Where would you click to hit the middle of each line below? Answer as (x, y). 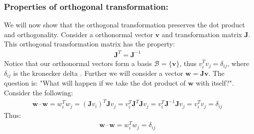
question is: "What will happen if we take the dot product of (95, 83)
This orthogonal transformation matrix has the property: (89, 44)
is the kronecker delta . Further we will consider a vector (98, 73)
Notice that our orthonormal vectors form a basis (78, 63)
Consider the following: (38, 93)
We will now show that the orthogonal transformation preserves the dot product (125, 25)
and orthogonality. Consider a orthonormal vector (79, 34)
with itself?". (215, 83)
